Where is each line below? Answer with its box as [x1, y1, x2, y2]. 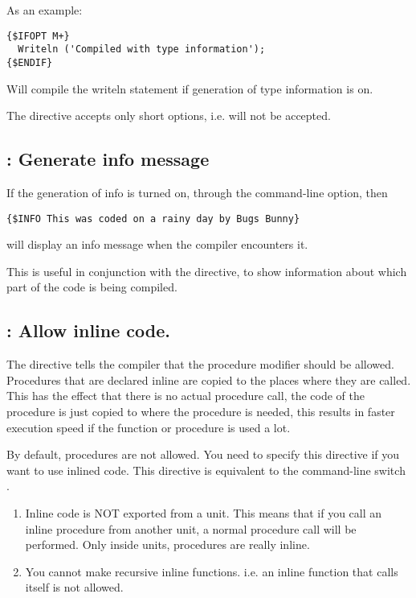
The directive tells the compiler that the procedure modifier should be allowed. [6, 356, 394, 373]
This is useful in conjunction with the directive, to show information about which [6, 262, 407, 279]
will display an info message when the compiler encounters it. [6, 236, 308, 253]
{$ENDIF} [6, 56, 53, 68]
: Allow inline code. [6, 318, 170, 343]
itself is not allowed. [25, 579, 124, 596]
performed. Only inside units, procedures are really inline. [25, 536, 310, 553]
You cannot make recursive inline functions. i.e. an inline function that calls [25, 563, 398, 579]
